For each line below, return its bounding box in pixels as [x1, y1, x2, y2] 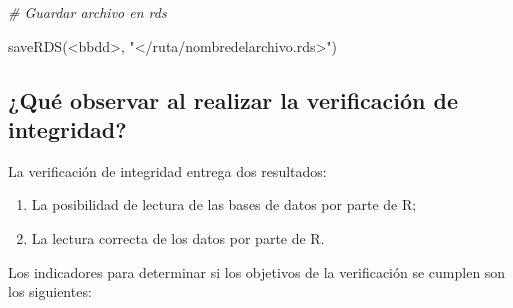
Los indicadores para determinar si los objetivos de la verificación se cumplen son [8, 261, 506, 282]
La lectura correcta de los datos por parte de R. [31, 227, 325, 248]
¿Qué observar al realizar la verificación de [8, 84, 458, 115]
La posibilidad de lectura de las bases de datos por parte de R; [31, 194, 417, 215]
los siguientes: [8, 281, 92, 302]
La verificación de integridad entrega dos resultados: [8, 160, 327, 181]
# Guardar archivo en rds [8, 2, 167, 22]
